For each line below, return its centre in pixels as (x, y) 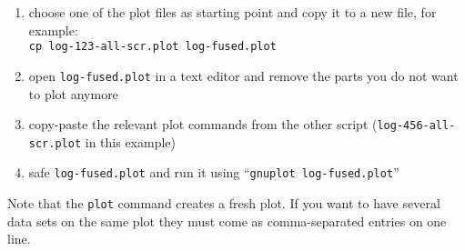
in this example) (130, 141)
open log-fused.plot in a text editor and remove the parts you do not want (243, 75)
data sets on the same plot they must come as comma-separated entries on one (227, 221)
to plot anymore (73, 93)
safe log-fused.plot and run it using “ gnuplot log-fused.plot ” (214, 172)
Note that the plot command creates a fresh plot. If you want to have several (224, 203)
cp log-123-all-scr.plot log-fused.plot (152, 47)
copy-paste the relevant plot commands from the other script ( (203, 124)
